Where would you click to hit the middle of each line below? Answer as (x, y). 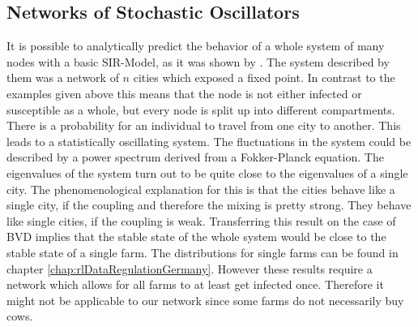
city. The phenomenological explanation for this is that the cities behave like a (201, 189)
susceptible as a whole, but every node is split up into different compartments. (201, 109)
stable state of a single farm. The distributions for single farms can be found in (203, 252)
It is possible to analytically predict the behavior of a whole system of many (196, 46)
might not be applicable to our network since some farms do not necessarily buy (205, 300)
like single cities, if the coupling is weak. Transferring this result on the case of (201, 220)
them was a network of (63, 77)
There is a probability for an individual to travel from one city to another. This (204, 125)
